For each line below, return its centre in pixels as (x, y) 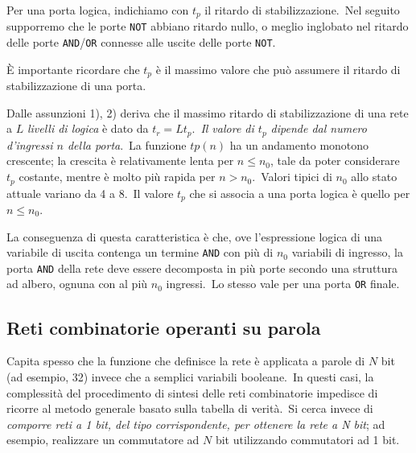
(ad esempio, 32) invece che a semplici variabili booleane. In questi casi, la (190, 376)
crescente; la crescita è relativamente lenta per (120, 161)
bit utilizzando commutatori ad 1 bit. (307, 440)
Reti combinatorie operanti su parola (164, 327)
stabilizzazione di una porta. (76, 86)
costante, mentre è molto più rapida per (117, 177)
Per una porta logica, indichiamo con (98, 10)
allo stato (374, 177)
